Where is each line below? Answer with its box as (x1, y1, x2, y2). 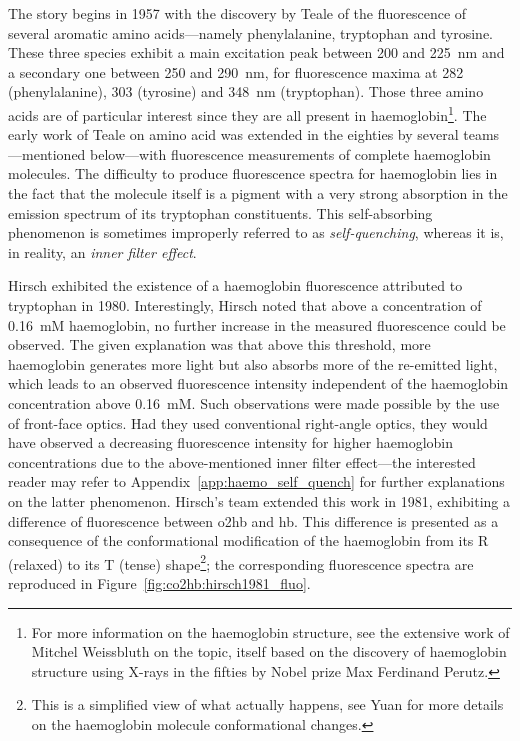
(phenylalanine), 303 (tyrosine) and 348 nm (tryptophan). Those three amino (8, 81, 484, 102)
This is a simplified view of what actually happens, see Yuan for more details (31, 694, 504, 715)
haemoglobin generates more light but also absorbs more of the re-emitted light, (8, 353, 498, 374)
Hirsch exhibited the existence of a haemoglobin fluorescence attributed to (8, 275, 463, 296)
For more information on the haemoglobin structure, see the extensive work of (31, 621, 510, 642)
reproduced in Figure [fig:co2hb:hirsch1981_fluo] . (8, 572, 311, 593)
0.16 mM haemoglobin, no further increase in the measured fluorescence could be (8, 314, 506, 335)
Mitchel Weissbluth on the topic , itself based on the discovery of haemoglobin (31, 641, 507, 662)
